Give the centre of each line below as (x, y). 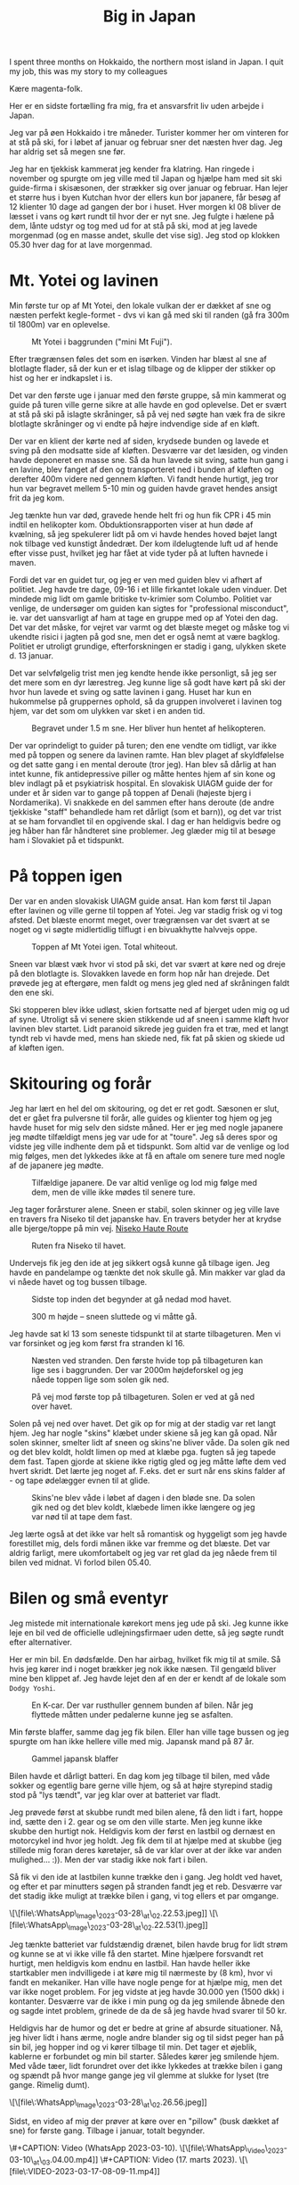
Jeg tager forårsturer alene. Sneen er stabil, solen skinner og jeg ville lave (145, 1209)
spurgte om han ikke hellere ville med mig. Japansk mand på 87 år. (132, 1741)
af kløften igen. (37, 1048)
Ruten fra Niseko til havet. (79, 1246)
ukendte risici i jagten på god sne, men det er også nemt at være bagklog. (145, 637)
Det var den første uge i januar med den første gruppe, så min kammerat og (148, 395)
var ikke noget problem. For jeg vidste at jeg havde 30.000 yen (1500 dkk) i (147, 1991)
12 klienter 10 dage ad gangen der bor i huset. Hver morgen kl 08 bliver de (145, 207)
